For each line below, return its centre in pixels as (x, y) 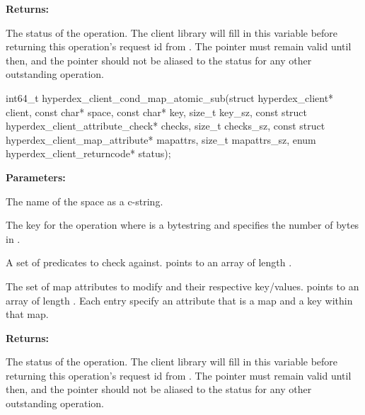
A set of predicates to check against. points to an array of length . (149, 262)
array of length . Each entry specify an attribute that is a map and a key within (179, 300)
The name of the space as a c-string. (85, 201)
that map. (27, 314)
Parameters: (36, 177)
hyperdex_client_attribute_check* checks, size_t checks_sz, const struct (166, 126)
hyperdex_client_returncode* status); (88, 153)
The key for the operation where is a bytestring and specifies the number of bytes (182, 225)
